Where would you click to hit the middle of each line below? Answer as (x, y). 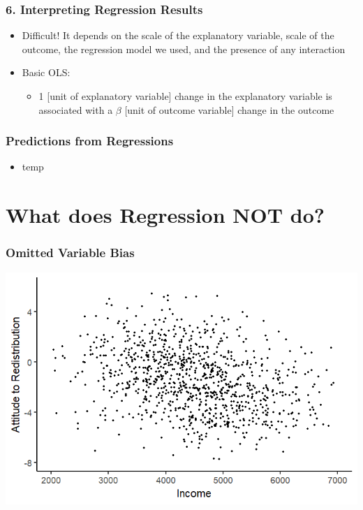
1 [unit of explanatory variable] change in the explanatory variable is (185, 96)
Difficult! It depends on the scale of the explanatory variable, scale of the (178, 35)
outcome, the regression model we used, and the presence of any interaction (184, 49)
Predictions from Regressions (90, 141)
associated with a (76, 109)
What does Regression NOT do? (165, 215)
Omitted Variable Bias (70, 253)
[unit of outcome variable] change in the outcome (229, 109)
